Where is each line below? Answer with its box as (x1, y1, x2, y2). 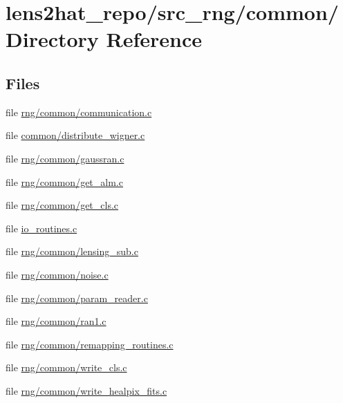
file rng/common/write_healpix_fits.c (6, 383, 167, 397)
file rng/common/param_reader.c (6, 290, 148, 305)
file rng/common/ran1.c (6, 314, 106, 328)
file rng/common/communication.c (6, 104, 152, 119)
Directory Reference (6, 25, 203, 53)
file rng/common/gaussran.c (6, 151, 124, 165)
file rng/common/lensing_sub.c (6, 244, 138, 259)
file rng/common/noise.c (6, 267, 109, 281)
